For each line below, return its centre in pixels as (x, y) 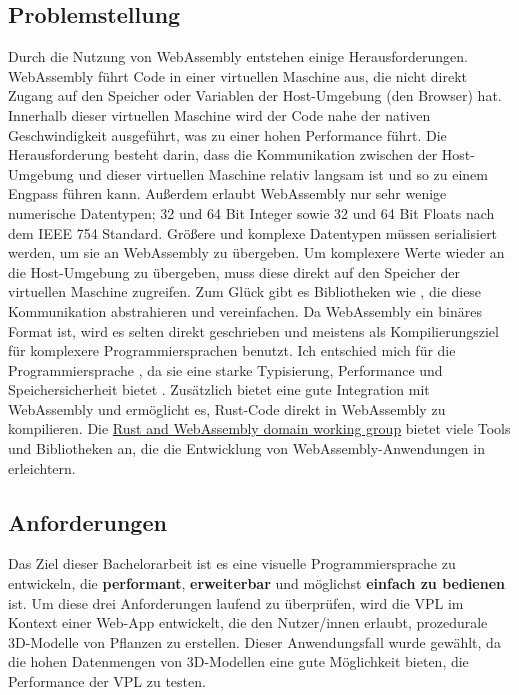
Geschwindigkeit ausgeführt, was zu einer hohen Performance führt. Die (227, 134)
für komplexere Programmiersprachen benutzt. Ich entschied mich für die (232, 350)
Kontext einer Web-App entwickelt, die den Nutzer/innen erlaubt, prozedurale (248, 622)
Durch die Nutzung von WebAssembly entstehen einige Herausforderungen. (238, 56)
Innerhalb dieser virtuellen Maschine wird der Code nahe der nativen (219, 114)
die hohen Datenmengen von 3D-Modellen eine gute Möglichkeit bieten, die (238, 661)
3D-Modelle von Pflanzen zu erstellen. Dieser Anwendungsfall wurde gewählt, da (254, 641)
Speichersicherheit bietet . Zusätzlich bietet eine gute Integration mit (219, 389)
